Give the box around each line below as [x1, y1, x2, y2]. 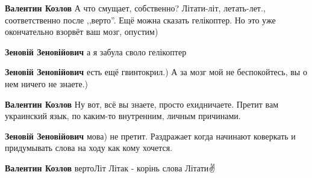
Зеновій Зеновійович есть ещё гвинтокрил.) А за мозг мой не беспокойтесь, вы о [5, 66, 307, 78]
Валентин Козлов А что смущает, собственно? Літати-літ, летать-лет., [5, 2, 266, 14]
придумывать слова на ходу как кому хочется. [5, 141, 173, 154]
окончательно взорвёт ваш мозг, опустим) [5, 25, 158, 38]
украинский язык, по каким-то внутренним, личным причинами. [5, 109, 241, 122]
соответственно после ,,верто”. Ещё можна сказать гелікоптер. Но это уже [5, 13, 276, 26]
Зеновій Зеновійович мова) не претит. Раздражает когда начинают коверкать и [5, 129, 296, 142]
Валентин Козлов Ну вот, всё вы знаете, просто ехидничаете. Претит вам [5, 97, 279, 110]
